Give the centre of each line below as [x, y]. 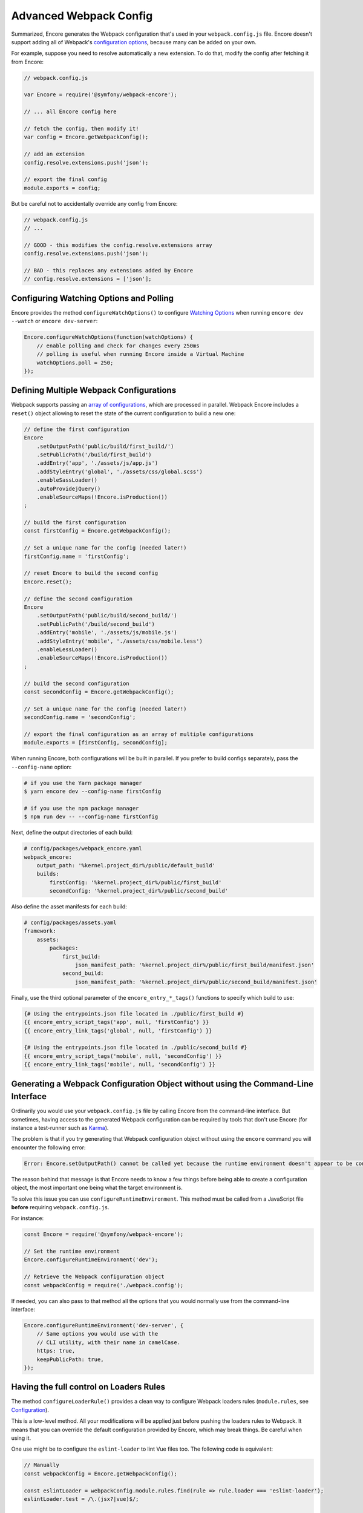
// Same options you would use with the [97, 1334]
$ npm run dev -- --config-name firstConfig [91, 817]
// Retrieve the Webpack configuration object [94, 1277]
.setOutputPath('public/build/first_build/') [105, 446]
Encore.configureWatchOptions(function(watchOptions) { [109, 337]
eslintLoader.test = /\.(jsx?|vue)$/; [81, 1499]
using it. [21, 1438]
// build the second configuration [77, 683]
